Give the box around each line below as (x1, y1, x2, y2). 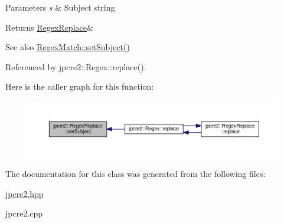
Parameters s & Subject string (5, 1, 115, 13)
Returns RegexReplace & (5, 21, 93, 33)
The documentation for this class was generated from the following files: (5, 168, 266, 180)
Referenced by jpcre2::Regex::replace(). (5, 60, 146, 73)
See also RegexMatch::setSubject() (5, 41, 130, 53)
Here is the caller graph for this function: (5, 80, 154, 93)
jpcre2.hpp (5, 187, 44, 199)
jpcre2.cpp (5, 207, 43, 219)
